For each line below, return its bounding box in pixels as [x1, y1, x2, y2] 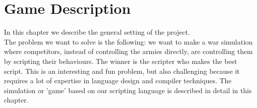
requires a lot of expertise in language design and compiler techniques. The [4, 75, 232, 86]
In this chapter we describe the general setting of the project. [4, 27, 190, 37]
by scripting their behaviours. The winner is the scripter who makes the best [4, 55, 237, 66]
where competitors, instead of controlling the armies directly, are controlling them [4, 46, 253, 56]
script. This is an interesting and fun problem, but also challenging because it [4, 65, 240, 76]
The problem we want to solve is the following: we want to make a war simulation [4, 36, 253, 47]
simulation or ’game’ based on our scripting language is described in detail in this [4, 85, 252, 95]
